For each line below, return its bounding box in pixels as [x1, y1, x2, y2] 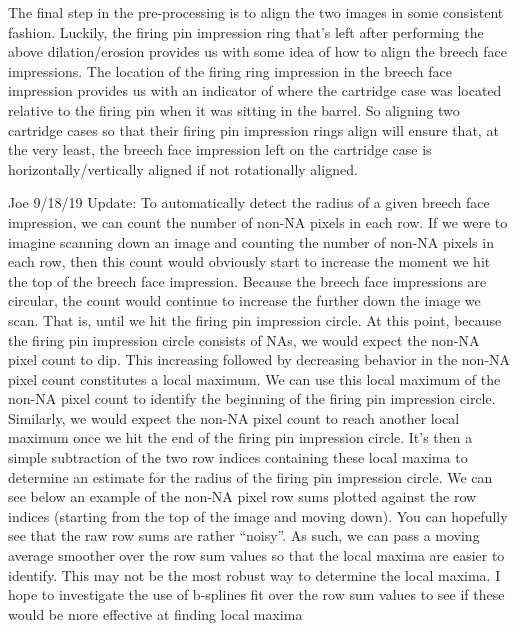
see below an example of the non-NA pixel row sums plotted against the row [8, 486, 477, 507]
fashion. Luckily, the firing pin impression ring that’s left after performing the [8, 21, 484, 42]
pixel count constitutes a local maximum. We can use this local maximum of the [8, 368, 501, 389]
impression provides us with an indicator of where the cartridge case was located [8, 80, 502, 101]
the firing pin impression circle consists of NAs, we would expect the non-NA [8, 329, 480, 350]
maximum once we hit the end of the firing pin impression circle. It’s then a [8, 427, 473, 448]
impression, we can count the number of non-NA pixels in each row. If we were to [8, 211, 508, 232]
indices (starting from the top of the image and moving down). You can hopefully [8, 505, 508, 526]
